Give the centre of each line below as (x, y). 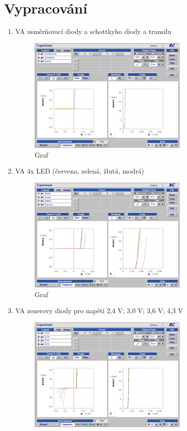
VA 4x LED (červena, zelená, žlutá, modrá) (80, 171)
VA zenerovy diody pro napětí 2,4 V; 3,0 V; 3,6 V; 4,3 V (99, 311)
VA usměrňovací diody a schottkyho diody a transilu (93, 31)
